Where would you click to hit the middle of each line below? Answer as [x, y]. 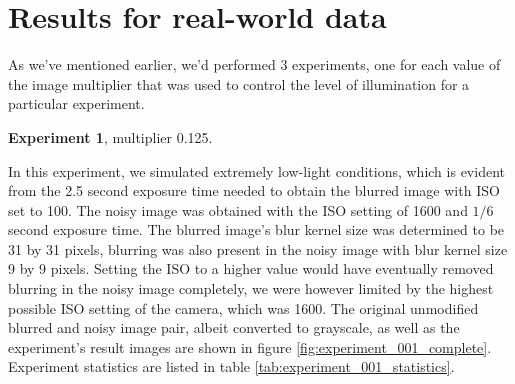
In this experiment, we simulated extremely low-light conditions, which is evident [256, 170]
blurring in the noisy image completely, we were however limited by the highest [251, 288]
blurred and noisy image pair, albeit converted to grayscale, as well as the [234, 327]
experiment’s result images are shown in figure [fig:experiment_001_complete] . [250, 346]
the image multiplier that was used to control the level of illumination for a [239, 83]
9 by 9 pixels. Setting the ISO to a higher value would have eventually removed [251, 268]
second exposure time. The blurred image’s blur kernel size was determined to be [256, 229]
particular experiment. [76, 103]
